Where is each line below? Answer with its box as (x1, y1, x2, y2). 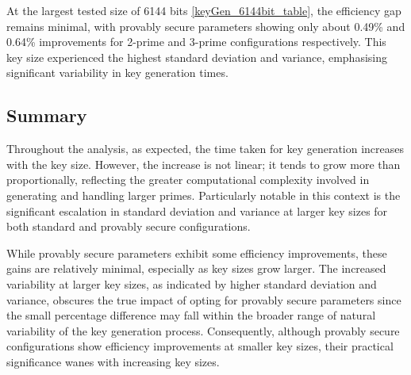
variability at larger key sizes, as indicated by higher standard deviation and (6, 275, 377, 292)
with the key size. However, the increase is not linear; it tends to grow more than (6, 155, 401, 172)
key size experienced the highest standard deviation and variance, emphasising (6, 48, 388, 65)
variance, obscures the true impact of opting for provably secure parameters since (6, 291, 401, 308)
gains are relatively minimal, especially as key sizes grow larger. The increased (6, 260, 386, 277)
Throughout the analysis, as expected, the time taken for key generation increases (6, 140, 405, 157)
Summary (6, 103, 87, 128)
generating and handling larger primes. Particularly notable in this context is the (6, 186, 401, 203)
